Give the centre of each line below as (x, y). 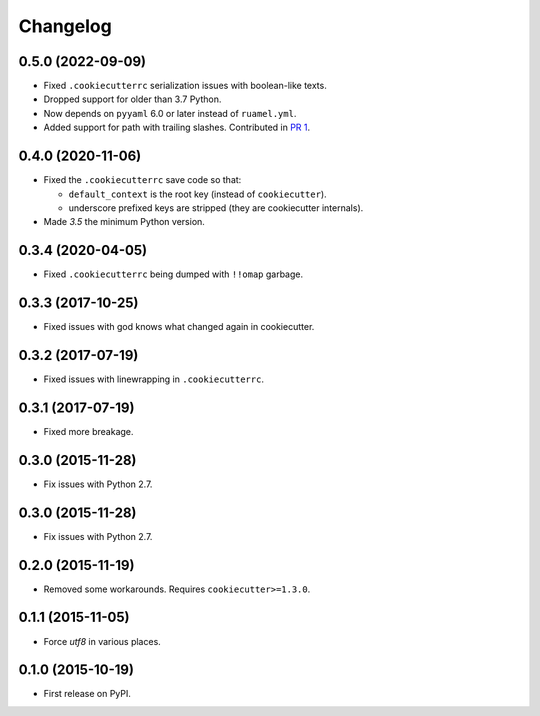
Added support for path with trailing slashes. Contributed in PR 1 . (177, 127)
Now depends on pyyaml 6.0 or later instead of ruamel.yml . (170, 113)
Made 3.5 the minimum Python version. (124, 222)
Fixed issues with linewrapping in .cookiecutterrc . (154, 379)
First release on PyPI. (87, 694)
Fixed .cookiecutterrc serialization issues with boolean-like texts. (185, 86)
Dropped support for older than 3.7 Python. (132, 99)
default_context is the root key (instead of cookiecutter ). (197, 194)
